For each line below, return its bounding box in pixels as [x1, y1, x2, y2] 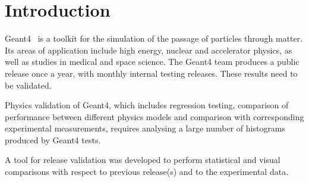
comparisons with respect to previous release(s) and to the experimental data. [5, 165, 289, 178]
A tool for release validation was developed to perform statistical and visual [5, 153, 280, 166]
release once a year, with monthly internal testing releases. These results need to [5, 67, 298, 79]
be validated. [5, 79, 52, 91]
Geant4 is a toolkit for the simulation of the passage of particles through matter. [5, 32, 303, 45]
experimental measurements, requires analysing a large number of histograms [5, 122, 286, 134]
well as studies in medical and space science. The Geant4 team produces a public [5, 55, 299, 68]
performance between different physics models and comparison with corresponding [5, 110, 304, 123]
